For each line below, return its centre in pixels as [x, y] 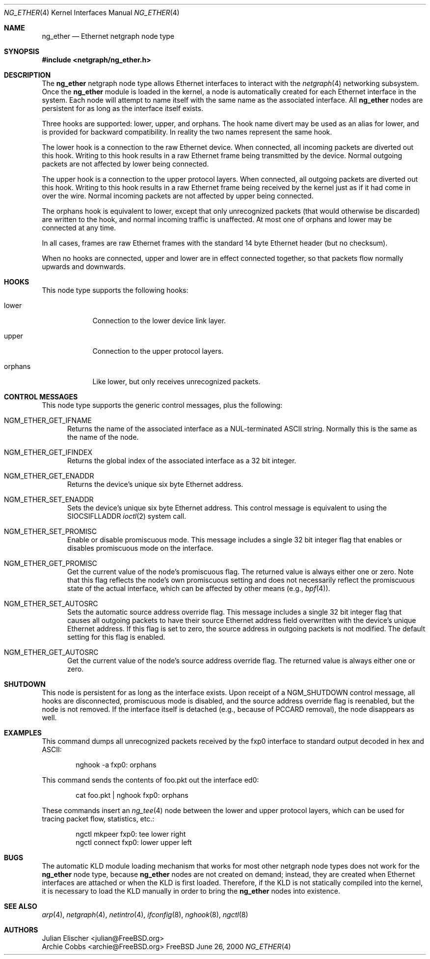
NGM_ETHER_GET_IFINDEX [48, 452]
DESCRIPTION [27, 75]
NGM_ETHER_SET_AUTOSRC [51, 604]
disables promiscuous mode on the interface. [140, 548]
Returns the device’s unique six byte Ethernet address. [155, 484]
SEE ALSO [21, 906]
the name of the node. [103, 437]
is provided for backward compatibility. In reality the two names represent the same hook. [187, 132]
